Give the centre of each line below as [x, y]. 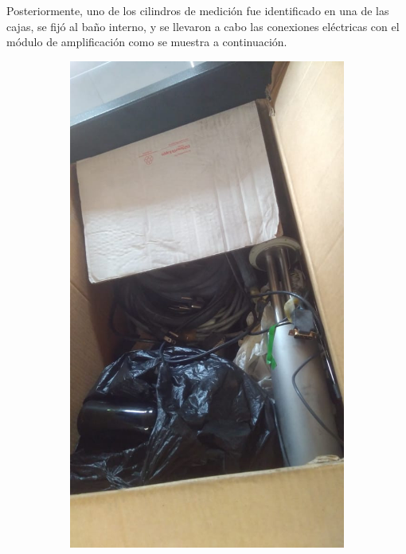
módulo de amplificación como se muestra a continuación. [147, 42]
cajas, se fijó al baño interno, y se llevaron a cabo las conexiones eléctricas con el [203, 26]
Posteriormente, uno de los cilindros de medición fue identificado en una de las [198, 10]
